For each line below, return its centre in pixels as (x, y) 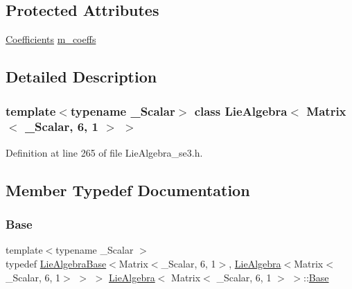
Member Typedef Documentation (128, 190)
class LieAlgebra (241, 111)
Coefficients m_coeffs (51, 39)
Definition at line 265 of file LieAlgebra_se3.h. (104, 152)
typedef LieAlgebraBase (56, 263)
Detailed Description (81, 77)
